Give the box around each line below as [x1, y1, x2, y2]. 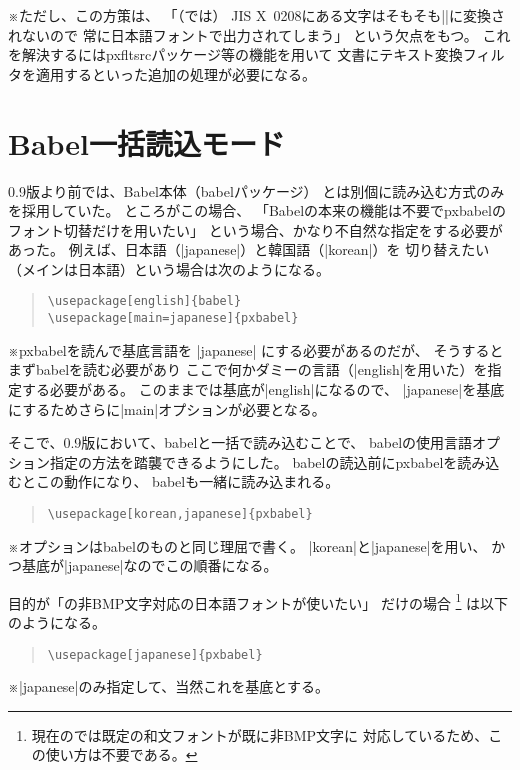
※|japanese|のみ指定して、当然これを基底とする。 [8, 676, 329, 697]
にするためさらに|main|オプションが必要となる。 [8, 398, 326, 419]
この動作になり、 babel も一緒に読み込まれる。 [35, 471, 340, 492]
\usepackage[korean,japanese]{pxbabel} [47, 506, 313, 521]
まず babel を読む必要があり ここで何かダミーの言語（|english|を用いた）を [8, 359, 488, 380]
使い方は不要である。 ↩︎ [45, 744, 198, 765]
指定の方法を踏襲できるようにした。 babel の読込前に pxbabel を [49, 451, 458, 472]
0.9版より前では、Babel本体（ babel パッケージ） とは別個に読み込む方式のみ [8, 180, 505, 201]
